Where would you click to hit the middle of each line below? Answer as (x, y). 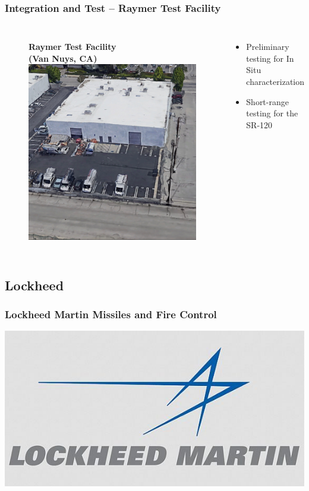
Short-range (267, 101)
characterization (275, 81)
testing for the (272, 113)
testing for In (270, 58)
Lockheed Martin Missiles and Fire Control (111, 314)
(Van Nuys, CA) (63, 58)
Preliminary (268, 47)
